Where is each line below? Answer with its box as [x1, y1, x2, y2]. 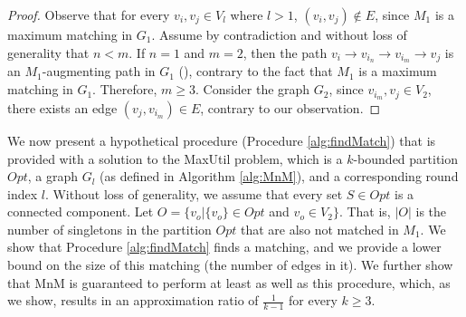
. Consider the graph [195, 80, 310, 99]
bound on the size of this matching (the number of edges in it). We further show [7, 255, 453, 274]
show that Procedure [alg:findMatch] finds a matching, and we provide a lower [7, 237, 442, 256]
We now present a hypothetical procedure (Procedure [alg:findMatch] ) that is [7, 130, 436, 149]
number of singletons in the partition [7, 219, 212, 238]
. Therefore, [92, 80, 157, 99]
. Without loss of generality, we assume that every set [44, 184, 343, 203]
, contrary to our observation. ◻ [200, 98, 381, 117]
